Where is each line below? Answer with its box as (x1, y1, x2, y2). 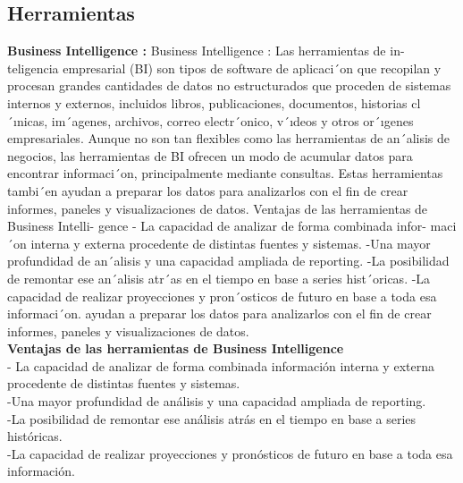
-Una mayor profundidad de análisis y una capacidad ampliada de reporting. (7, 392, 426, 411)
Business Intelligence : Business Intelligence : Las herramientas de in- (7, 41, 405, 60)
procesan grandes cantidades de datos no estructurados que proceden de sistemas (7, 76, 451, 95)
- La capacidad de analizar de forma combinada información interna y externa (7, 356, 434, 375)
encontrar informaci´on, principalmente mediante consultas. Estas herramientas (7, 164, 443, 182)
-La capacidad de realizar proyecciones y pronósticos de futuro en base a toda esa (7, 444, 453, 462)
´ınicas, (7, 111, 48, 130)
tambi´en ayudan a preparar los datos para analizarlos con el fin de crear (7, 181, 408, 199)
